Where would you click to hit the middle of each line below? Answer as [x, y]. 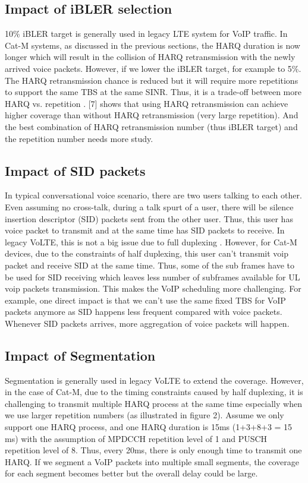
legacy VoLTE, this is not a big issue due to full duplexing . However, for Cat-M [151, 241]
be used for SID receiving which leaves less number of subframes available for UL [153, 277]
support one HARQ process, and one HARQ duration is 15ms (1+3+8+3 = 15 [149, 427]
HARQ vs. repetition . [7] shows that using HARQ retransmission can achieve [147, 103]
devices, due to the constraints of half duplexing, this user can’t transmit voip [147, 253]
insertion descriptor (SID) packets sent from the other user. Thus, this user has [149, 218]
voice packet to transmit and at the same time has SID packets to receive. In [145, 230]
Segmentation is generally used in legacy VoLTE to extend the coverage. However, [154, 380]
